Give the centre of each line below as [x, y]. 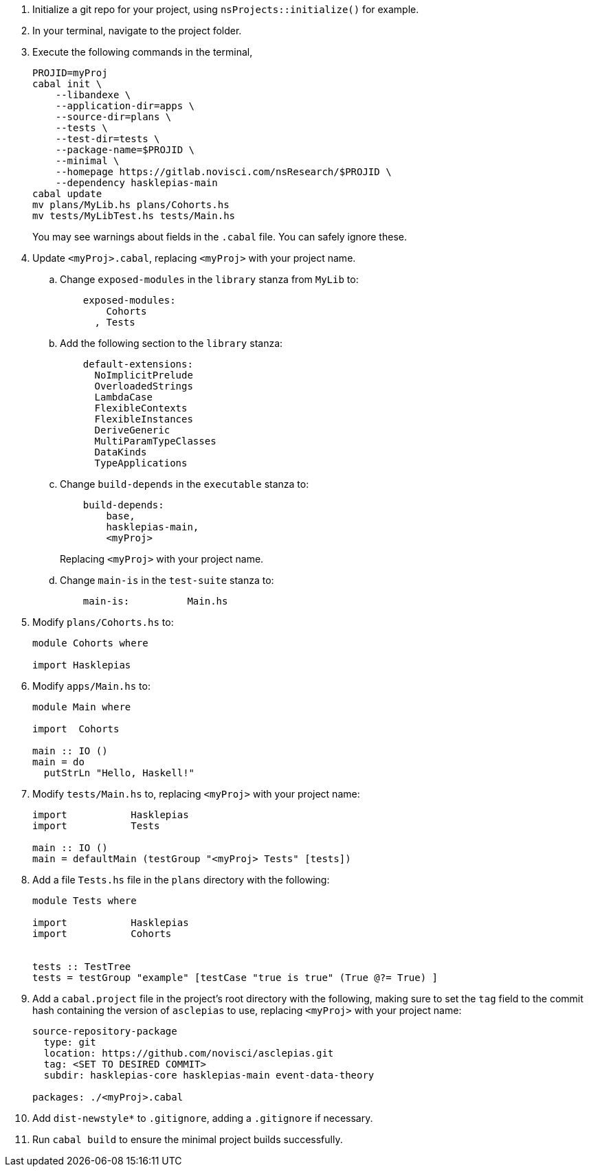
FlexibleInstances [144, 419]
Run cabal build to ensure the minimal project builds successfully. [188, 1139]
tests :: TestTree [82, 967]
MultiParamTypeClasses [155, 441]
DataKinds [121, 452]
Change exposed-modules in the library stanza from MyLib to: [209, 279]
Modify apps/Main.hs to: [91, 686]
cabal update [67, 194]
